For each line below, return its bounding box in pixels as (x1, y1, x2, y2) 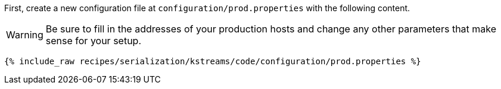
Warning (6, 29, 43, 41)
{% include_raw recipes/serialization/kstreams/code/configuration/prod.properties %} (4, 57, 421, 66)
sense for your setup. (45, 35, 142, 47)
